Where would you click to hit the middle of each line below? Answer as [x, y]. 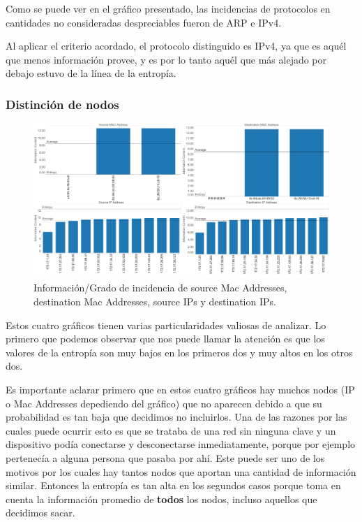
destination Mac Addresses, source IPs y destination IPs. [155, 302]
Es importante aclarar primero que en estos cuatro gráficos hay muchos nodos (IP [180, 390]
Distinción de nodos [62, 104]
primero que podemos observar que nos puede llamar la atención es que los [165, 339]
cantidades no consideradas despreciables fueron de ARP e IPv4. [144, 22]
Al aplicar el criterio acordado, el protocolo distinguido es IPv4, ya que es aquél [176, 46]
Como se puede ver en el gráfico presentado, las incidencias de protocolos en [168, 8]
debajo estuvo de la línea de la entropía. [91, 73]
